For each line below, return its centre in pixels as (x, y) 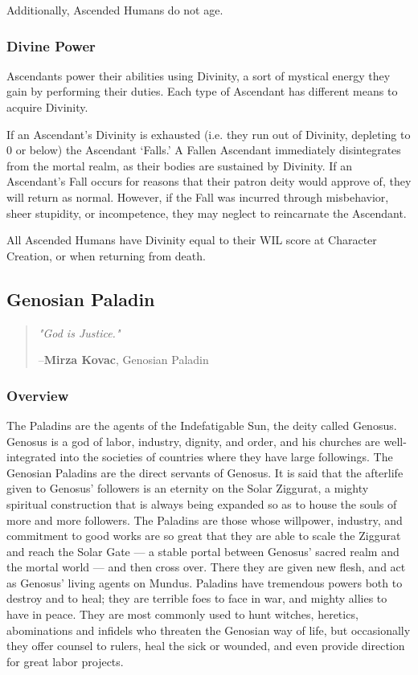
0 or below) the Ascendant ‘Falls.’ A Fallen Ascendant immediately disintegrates (204, 150)
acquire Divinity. (47, 107)
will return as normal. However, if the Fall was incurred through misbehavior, (198, 196)
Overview (38, 395)
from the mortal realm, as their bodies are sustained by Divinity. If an (180, 165)
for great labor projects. (65, 661)
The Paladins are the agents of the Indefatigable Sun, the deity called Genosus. (202, 425)
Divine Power (51, 45)
